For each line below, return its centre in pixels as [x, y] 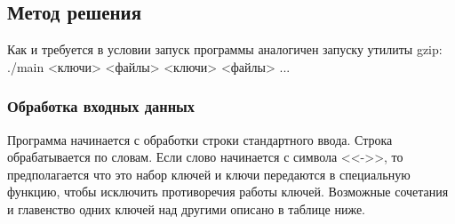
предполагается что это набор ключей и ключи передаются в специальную [209, 174]
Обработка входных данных [101, 106]
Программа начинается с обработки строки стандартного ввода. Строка [200, 139]
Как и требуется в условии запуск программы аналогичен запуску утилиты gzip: [225, 49]
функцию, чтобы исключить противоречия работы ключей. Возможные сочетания [228, 192]
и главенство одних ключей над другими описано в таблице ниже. [187, 208]
